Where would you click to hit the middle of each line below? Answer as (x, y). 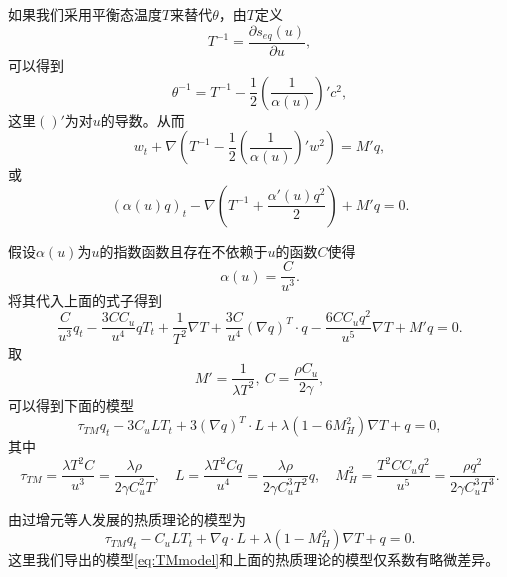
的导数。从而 (142, 119)
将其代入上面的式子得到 (85, 299)
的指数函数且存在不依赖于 (183, 250)
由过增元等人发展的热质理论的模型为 (127, 518)
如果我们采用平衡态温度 (85, 14)
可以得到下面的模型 (71, 405)
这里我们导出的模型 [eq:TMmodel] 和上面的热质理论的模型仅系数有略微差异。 (254, 559)
